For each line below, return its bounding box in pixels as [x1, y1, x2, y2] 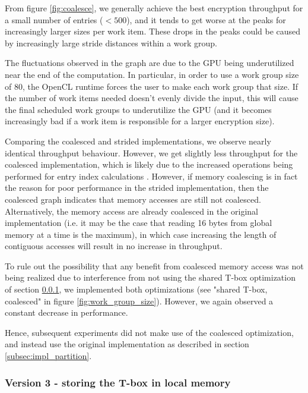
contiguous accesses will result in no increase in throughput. [5, 240, 223, 252]
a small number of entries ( [5, 13, 103, 26]
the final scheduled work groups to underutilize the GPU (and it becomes [5, 103, 272, 115]
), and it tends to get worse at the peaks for [126, 13, 286, 26]
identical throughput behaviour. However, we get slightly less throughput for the [5, 146, 298, 159]
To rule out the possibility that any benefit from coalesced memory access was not [5, 259, 304, 272]
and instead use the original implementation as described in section [5, 338, 249, 350]
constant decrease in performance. [5, 306, 128, 319]
